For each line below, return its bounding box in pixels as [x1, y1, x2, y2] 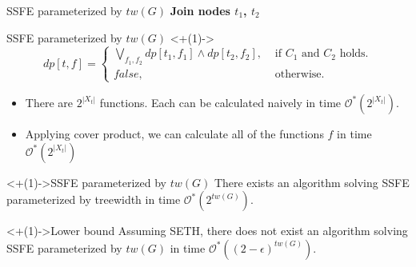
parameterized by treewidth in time [6, 191, 181, 208]
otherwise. [274, 68, 325, 80]
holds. [339, 48, 369, 60]
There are [25, 94, 73, 110]
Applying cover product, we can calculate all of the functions [25, 125, 324, 141]
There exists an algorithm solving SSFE [214, 173, 410, 190]
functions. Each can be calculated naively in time [99, 94, 342, 110]
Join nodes [170, 2, 230, 18]
